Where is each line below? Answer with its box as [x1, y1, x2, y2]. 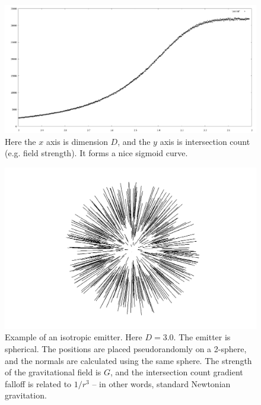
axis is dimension [46, 135, 108, 147]
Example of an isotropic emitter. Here [5, 331, 142, 343]
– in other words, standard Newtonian [92, 377, 231, 390]
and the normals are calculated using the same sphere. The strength [5, 354, 252, 366]
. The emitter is [173, 331, 231, 343]
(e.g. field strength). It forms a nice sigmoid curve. [5, 147, 188, 159]
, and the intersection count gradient [110, 366, 243, 378]
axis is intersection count [160, 135, 250, 147]
